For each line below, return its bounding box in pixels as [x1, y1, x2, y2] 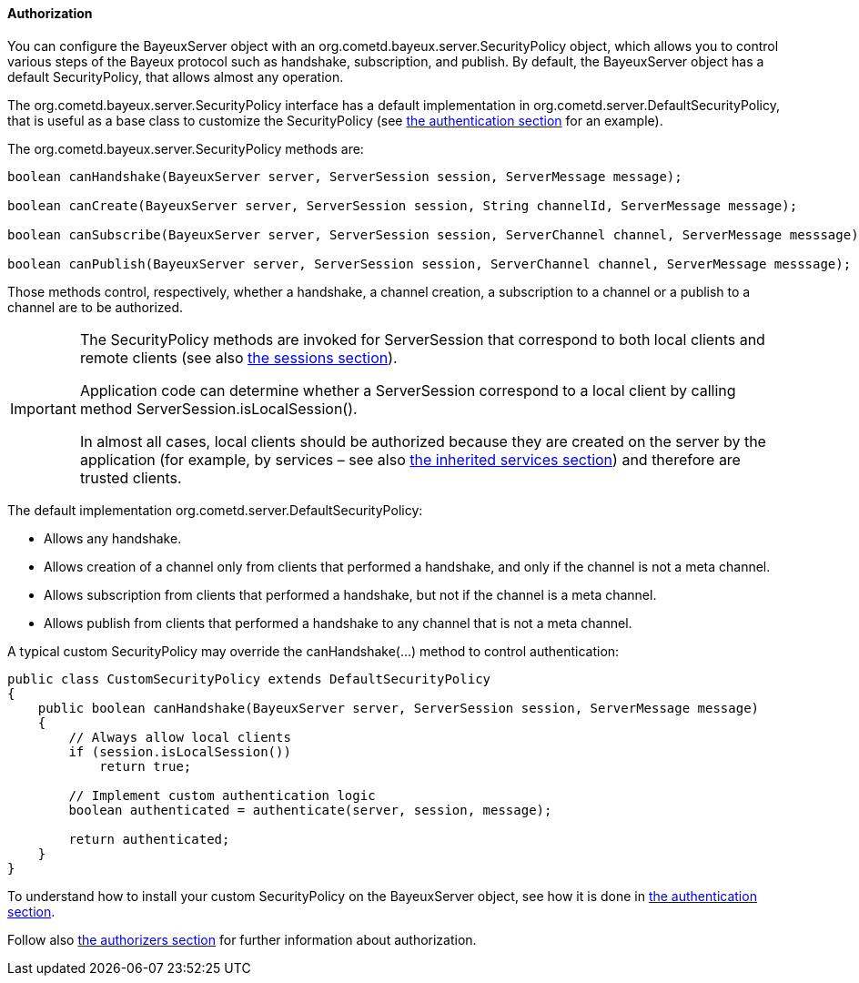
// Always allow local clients [68, 729, 291, 745]
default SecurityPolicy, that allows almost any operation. [7, 68, 344, 85]
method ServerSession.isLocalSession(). [79, 399, 358, 418]
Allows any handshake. [44, 530, 182, 546]
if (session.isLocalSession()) [68, 744, 291, 759]
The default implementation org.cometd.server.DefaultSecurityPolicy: [7, 502, 423, 518]
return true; [99, 758, 192, 774]
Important [10, 399, 76, 418]
